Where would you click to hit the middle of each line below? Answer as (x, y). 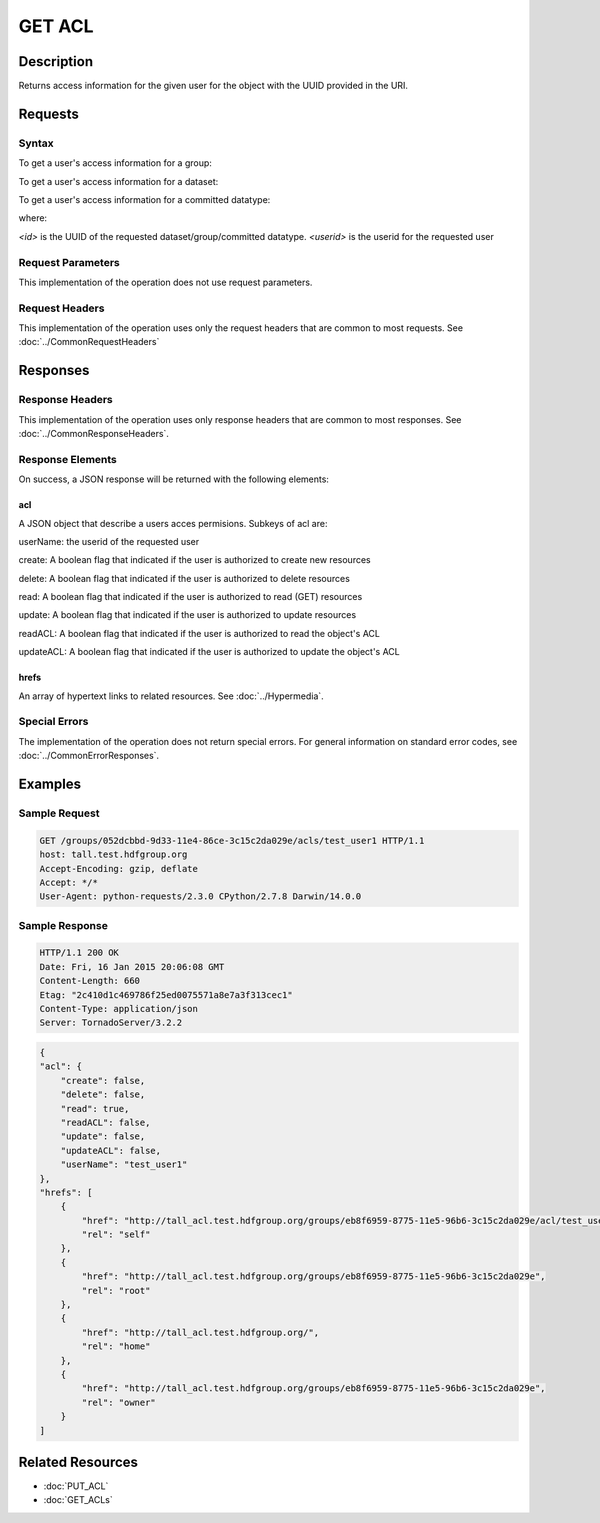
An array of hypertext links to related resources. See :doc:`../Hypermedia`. (171, 696)
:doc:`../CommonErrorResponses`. (89, 756)
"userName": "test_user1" (124, 1164)
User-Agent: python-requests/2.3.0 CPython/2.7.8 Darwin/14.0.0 (200, 896)
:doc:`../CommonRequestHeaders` (89, 342)
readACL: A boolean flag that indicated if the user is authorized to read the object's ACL (199, 633)
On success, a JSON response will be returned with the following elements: (174, 479)
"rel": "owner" (119, 1402)
